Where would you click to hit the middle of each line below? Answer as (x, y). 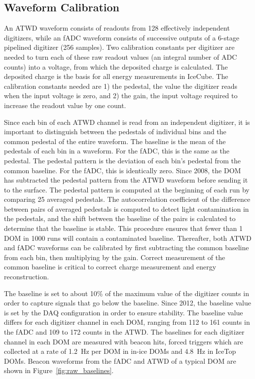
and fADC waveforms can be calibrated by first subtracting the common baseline (127, 247)
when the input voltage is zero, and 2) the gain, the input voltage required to (121, 95)
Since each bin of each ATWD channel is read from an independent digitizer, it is (127, 122)
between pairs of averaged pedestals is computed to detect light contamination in (127, 208)
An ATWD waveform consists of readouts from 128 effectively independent (117, 28)
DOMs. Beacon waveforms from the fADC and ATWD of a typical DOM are (120, 360)
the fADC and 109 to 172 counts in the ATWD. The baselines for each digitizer (124, 332)
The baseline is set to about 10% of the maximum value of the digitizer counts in (127, 293)
